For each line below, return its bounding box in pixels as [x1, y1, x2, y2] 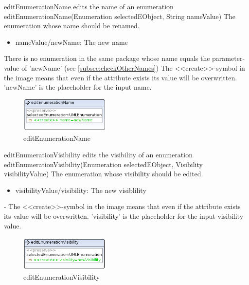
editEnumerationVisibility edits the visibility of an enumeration [4, 150, 193, 160]
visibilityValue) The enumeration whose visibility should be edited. [4, 169, 203, 179]
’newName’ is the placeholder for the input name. [4, 82, 152, 92]
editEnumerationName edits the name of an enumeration [4, 1, 174, 11]
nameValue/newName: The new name [15, 37, 128, 47]
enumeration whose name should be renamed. [4, 20, 140, 31]
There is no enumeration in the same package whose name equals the [4, 53, 210, 63]
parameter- [212, 53, 245, 63]
